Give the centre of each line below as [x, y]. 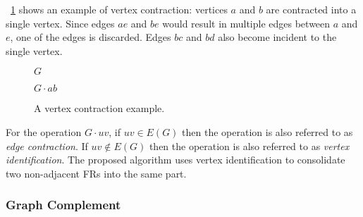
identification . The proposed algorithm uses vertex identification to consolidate [176, 160]
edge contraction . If [47, 145]
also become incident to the [277, 37]
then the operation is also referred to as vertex [249, 145]
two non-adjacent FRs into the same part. [96, 173]
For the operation [44, 131]
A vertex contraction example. [99, 108]
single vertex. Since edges [60, 23]
